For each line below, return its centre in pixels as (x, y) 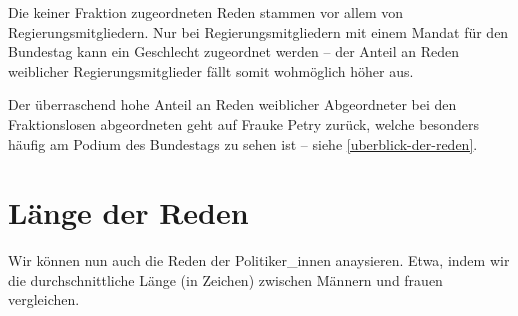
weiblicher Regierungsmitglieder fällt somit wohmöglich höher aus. (211, 70)
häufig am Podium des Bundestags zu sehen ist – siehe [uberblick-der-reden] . (243, 143)
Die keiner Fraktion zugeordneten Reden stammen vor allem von (206, 12)
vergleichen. (44, 299)
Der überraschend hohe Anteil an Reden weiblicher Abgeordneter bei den (232, 104)
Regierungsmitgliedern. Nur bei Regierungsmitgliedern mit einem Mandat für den (258, 31)
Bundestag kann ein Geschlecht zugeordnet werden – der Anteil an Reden (234, 51)
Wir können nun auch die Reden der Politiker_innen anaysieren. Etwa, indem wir (259, 260)
